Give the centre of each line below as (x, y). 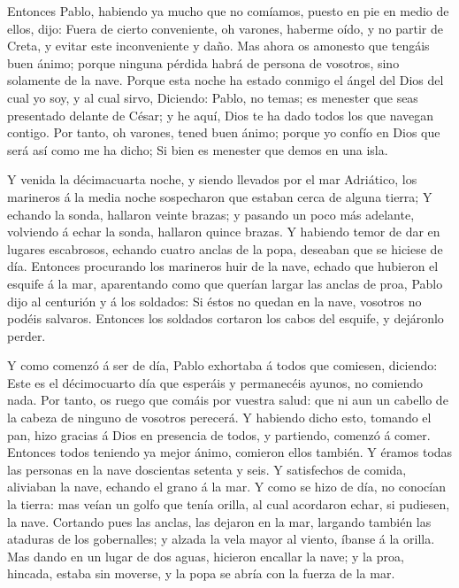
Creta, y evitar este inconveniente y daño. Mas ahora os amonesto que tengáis (218, 46)
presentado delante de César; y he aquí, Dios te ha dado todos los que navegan (221, 115)
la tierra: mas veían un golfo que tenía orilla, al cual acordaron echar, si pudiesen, (229, 504)
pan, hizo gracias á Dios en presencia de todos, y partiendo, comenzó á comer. (219, 434)
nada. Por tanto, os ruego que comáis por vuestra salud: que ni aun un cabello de (228, 400)
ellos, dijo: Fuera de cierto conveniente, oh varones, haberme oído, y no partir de (225, 28)
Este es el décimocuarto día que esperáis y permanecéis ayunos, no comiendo (215, 382)
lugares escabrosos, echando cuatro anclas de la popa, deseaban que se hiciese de (225, 248)
